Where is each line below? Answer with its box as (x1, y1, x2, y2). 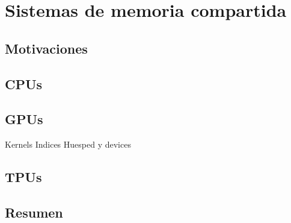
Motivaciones (5, 39, 88, 57)
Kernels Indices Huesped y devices (5, 138, 131, 151)
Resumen (5, 203, 63, 221)
